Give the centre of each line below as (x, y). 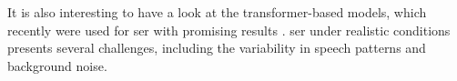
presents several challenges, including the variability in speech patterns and (217, 48)
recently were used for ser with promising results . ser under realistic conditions (229, 30)
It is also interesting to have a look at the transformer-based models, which (217, 12)
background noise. (57, 65)
